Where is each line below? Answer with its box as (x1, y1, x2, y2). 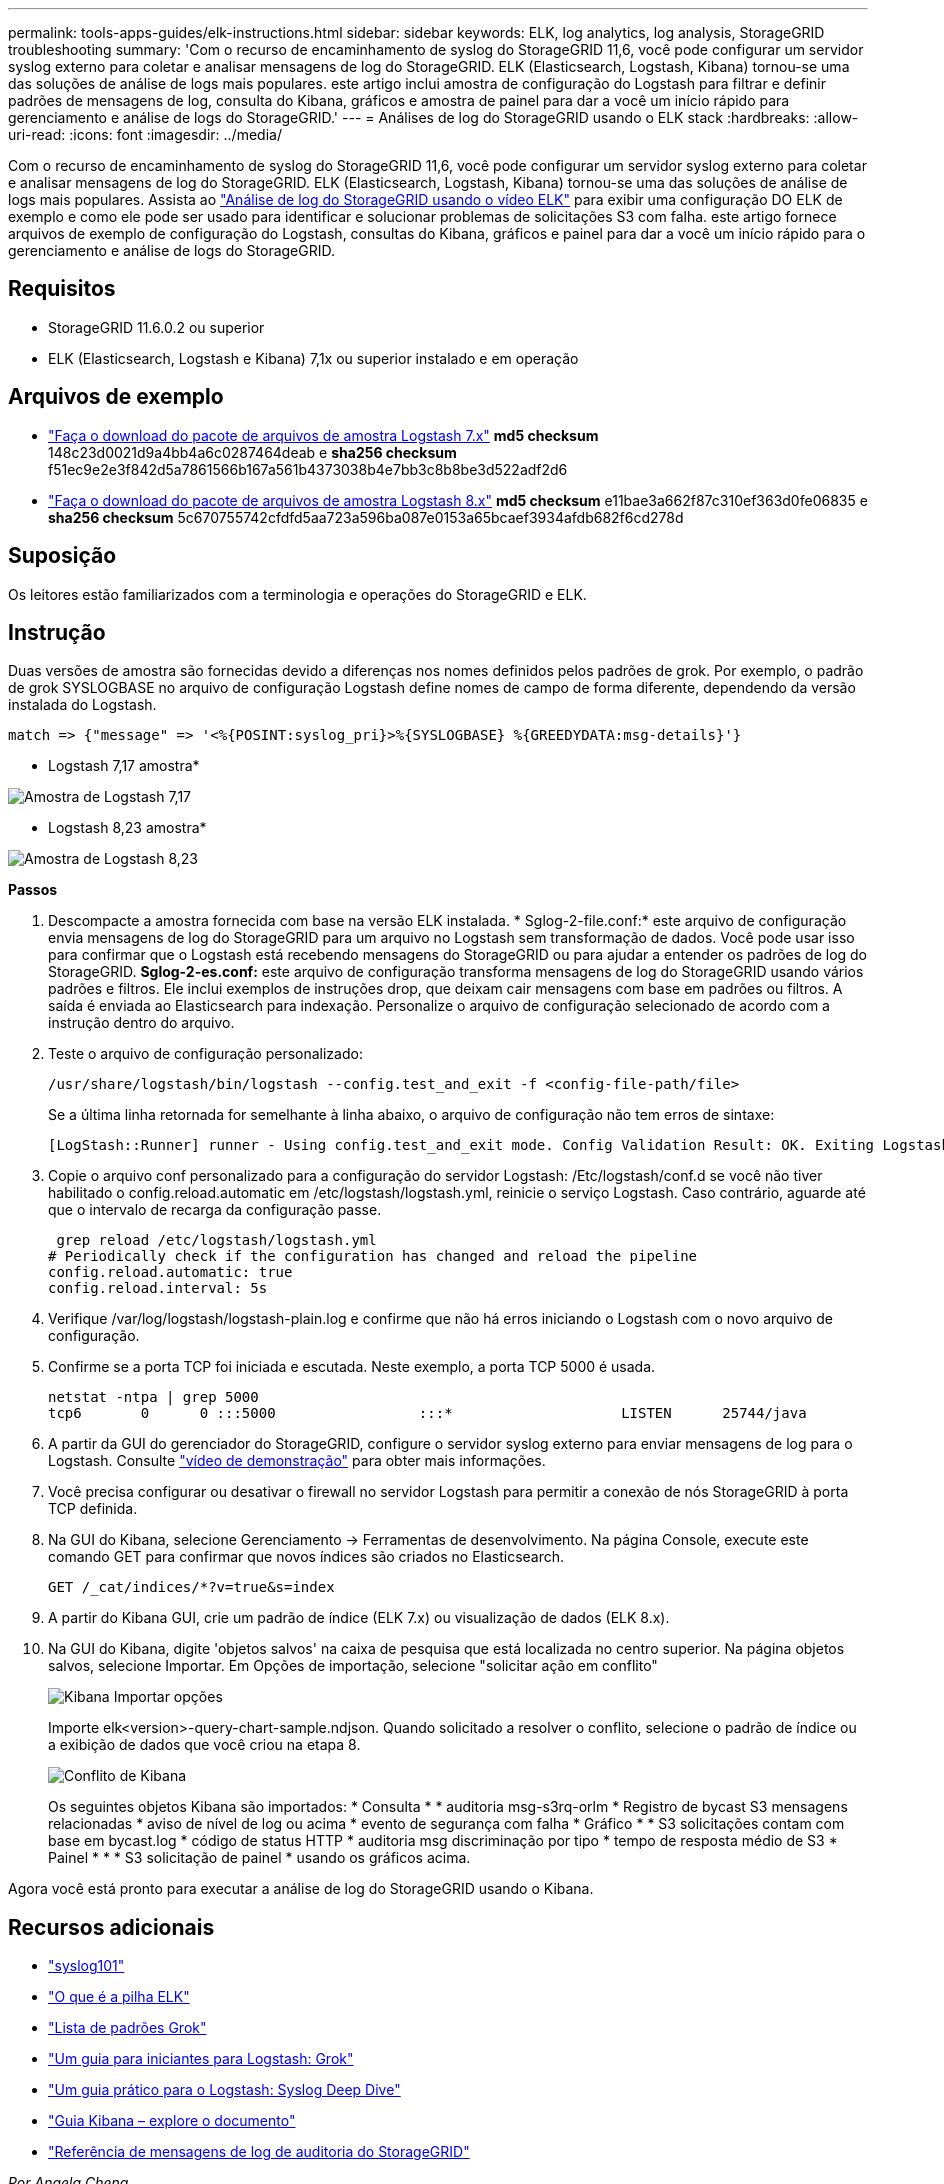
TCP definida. (48, 1500, 138, 1518)
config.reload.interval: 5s (48, 1280, 268, 1297)
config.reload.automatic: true (48, 1264, 293, 1281)
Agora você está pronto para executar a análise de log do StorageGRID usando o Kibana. (8, 1880, 594, 1898)
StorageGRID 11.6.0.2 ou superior (48, 318, 265, 336)
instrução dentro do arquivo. (48, 1014, 235, 1032)
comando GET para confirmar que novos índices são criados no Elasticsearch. (48, 1548, 565, 1566)
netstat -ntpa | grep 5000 (48, 1389, 259, 1406)
